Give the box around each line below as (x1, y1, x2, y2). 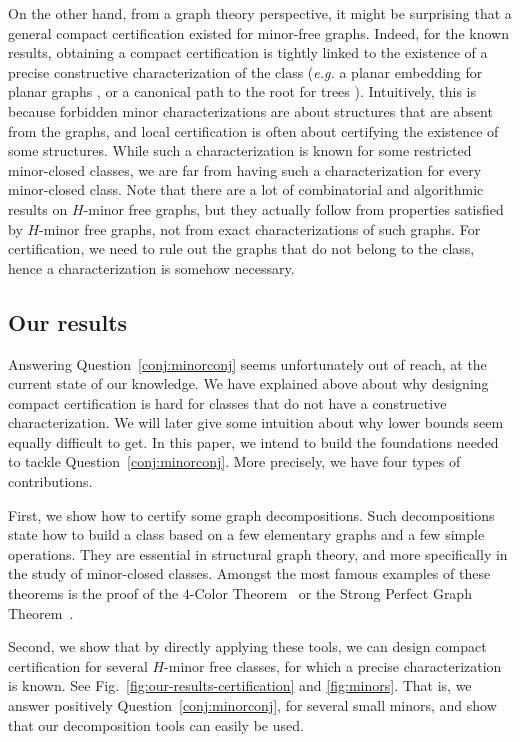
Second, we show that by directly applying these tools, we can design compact (8, 636, 487, 657)
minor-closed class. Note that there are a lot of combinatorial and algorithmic (8, 179, 484, 200)
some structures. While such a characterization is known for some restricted (8, 140, 472, 161)
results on (8, 198, 68, 219)
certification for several (8, 655, 148, 676)
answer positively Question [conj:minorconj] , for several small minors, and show (8, 695, 497, 716)
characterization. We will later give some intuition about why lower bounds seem (8, 412, 504, 433)
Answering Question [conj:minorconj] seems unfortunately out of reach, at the (8, 353, 487, 374)
